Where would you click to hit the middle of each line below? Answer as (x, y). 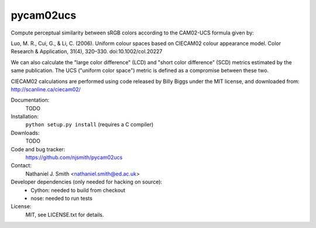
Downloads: (25, 133)
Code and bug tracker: (38, 149)
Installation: (25, 116)
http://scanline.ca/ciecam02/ (46, 89)
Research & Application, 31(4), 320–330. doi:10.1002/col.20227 (87, 51)
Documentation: (30, 100)
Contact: (21, 165)
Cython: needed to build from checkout (78, 190)
